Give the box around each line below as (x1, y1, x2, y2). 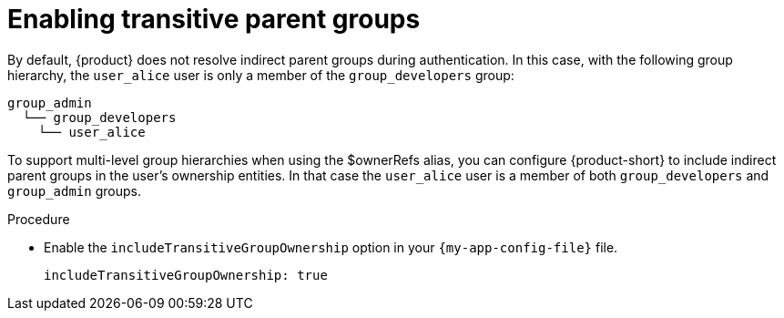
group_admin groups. (7, 182, 141, 199)
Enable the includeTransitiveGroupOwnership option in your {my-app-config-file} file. (44, 239, 618, 255)
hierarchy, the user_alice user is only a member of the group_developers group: (7, 67, 514, 83)
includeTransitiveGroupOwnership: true (44, 267, 328, 282)
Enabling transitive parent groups (7, 4, 421, 35)
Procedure (7, 210, 70, 227)
